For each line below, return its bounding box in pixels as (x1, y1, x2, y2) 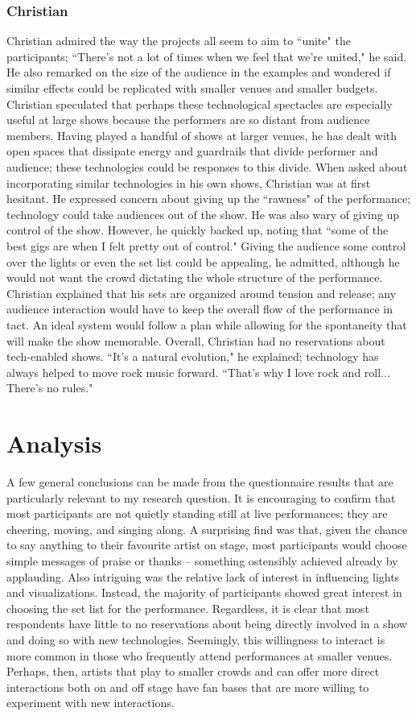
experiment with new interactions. (6, 694, 175, 711)
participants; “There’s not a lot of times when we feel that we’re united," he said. (6, 48, 407, 64)
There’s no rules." (6, 379, 93, 396)
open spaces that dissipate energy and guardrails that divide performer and (6, 143, 378, 159)
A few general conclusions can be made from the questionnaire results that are (6, 474, 393, 490)
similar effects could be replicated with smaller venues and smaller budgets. (6, 80, 378, 96)
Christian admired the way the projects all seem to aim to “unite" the (6, 32, 351, 49)
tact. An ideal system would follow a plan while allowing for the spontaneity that (6, 316, 407, 333)
